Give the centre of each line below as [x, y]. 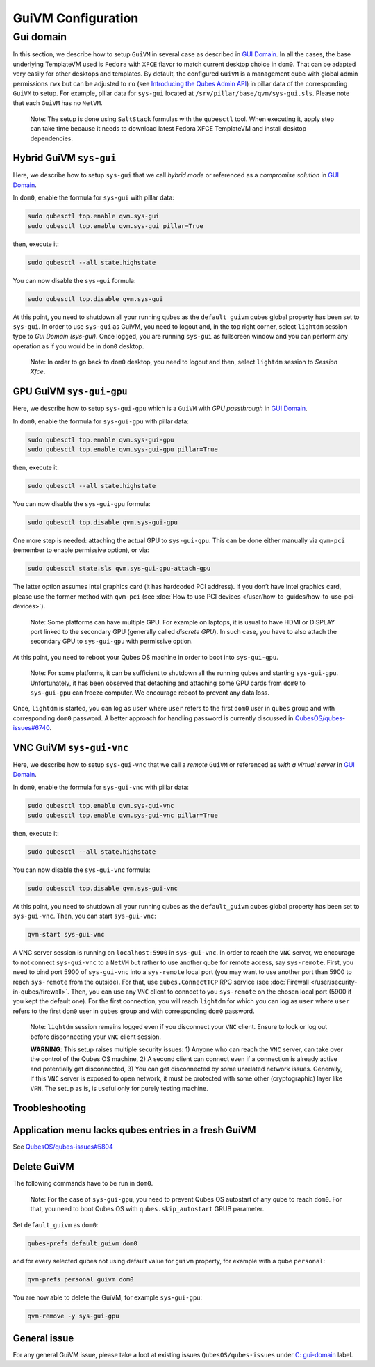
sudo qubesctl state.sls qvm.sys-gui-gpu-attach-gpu [119, 569]
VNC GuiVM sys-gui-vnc [71, 747]
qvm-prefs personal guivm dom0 [81, 1280]
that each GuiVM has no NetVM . [58, 103]
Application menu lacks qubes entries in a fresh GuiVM [134, 1130]
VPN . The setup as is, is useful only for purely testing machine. [119, 1088]
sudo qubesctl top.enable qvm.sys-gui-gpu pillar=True [123, 450]
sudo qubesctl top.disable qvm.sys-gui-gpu [103, 523]
